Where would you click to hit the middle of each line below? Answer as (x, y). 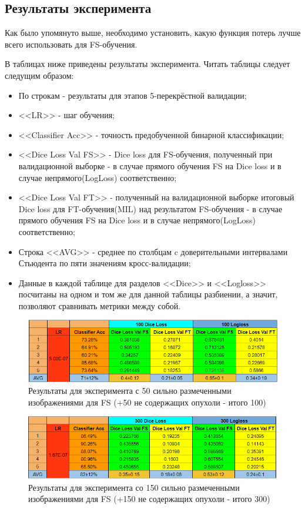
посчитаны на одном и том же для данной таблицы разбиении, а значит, (148, 294)
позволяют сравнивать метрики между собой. (100, 305)
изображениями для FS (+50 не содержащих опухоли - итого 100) (147, 402)
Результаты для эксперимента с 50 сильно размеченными (130, 391)
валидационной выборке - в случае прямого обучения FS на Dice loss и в (150, 165)
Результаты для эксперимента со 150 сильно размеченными (134, 487)
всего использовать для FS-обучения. (71, 44)
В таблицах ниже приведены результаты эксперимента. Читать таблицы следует (148, 64)
